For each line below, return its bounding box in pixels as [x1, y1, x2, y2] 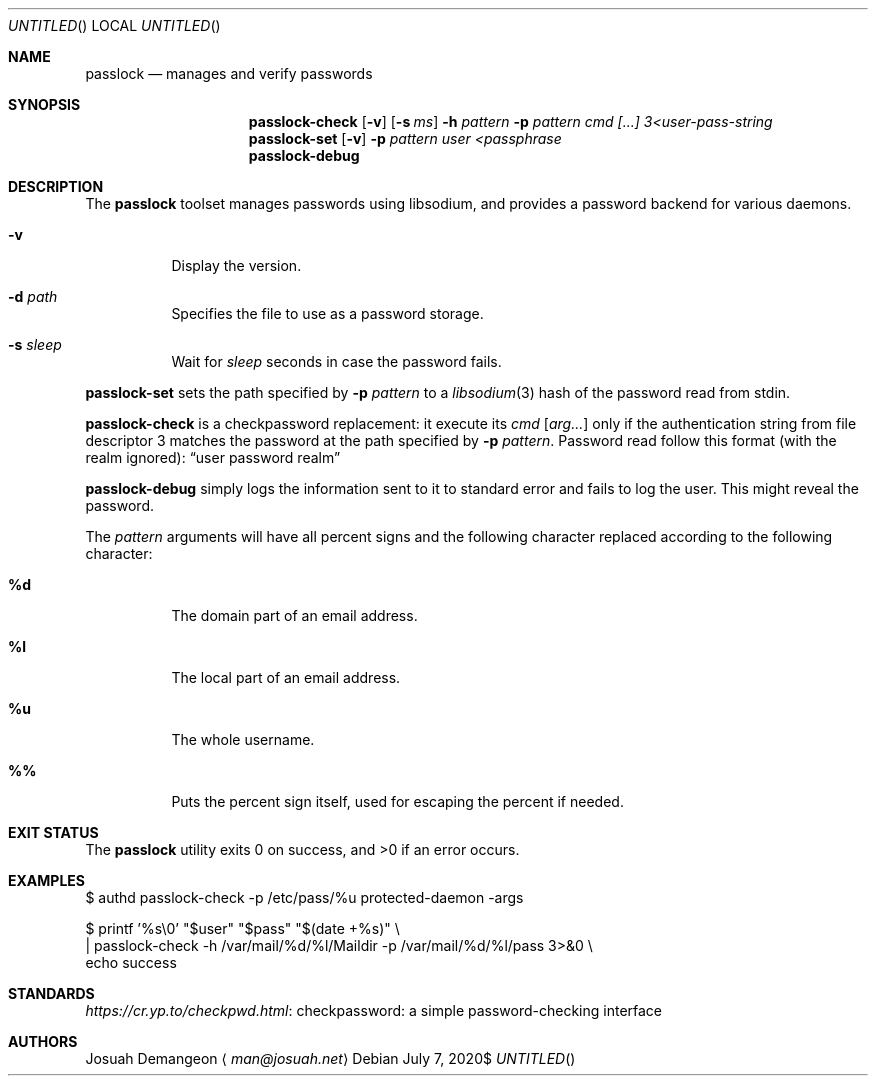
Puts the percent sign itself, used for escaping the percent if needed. [171, 793, 624, 810]
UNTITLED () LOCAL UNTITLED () [8, 17, 221, 34]
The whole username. [171, 731, 315, 748]
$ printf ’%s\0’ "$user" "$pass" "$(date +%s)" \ [85, 920, 400, 937]
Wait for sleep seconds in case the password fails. [171, 353, 502, 370]
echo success [85, 954, 177, 971]
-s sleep [8, 336, 62, 353]
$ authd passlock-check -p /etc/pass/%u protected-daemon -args [85, 889, 524, 906]
